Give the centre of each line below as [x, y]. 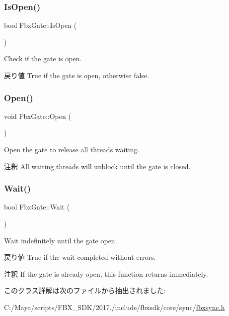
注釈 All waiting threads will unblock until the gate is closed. [97, 166]
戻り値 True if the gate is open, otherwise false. [76, 75]
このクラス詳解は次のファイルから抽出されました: [85, 290]
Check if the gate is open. [43, 58]
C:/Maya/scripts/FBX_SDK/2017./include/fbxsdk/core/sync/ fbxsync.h [114, 307]
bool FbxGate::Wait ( [37, 207]
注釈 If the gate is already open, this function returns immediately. [106, 273]
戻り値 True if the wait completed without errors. [80, 257]
